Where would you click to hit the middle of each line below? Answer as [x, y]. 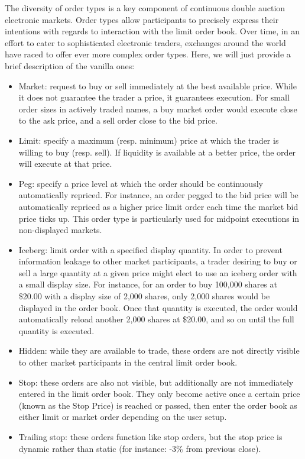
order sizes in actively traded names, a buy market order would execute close [158, 109]
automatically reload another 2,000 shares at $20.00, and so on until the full [156, 319]
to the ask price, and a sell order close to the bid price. [118, 120]
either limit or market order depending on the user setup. [123, 417]
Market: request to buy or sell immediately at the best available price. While [158, 85]
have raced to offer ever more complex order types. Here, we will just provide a [148, 54]
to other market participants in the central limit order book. [128, 362]
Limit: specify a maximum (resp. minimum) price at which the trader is [149, 140]
